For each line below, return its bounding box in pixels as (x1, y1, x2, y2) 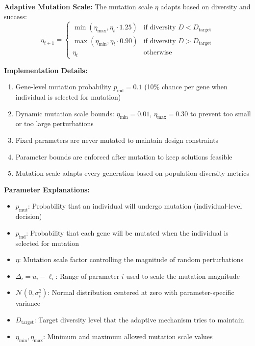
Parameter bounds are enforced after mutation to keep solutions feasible (15, 151, 232, 161)
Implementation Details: (4, 65, 88, 75)
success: (4, 11, 27, 21)
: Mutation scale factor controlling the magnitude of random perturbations (19, 254, 244, 265)
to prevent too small (190, 108, 251, 118)
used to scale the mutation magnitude (126, 270, 240, 281)
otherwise (143, 49, 172, 56)
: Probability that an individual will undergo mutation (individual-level (28, 201, 242, 211)
